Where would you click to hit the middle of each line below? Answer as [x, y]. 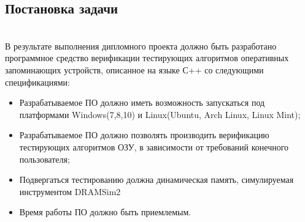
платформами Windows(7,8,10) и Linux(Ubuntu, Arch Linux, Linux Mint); [160, 114]
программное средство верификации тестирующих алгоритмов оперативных [147, 58]
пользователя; [44, 159]
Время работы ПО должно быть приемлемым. [105, 212]
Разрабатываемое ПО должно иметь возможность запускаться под [142, 102]
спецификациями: [37, 82]
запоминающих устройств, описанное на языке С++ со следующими [134, 69]
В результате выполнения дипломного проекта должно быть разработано [141, 46]
